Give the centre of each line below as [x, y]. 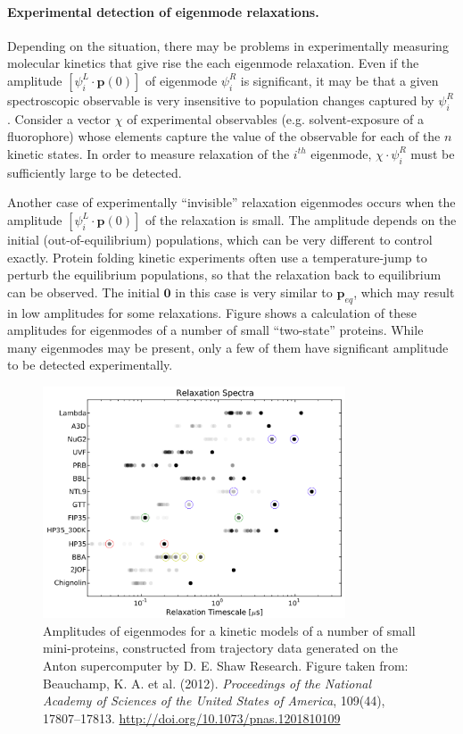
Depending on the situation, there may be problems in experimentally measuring [228, 45]
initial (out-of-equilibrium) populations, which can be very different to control [220, 239]
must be [433, 153]
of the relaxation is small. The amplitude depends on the [301, 219]
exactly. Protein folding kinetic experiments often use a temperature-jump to [217, 257]
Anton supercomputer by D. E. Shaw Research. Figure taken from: [226, 666]
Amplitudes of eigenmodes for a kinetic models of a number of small [229, 630]
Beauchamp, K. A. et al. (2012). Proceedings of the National [207, 683]
